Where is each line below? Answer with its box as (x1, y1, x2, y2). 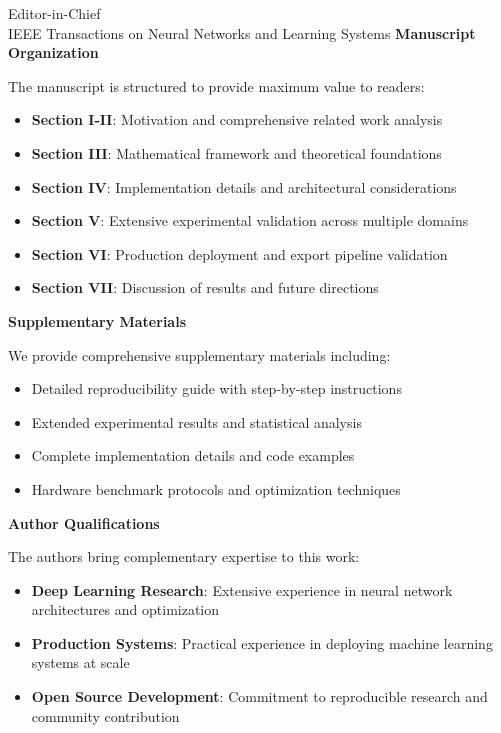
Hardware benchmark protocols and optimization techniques (31, 478, 401, 499)
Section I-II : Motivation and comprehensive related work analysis (31, 109, 443, 130)
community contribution (31, 705, 180, 726)
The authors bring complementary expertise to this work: (8, 546, 360, 567)
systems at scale (31, 652, 130, 673)
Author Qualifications (8, 512, 160, 533)
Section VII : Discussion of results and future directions (31, 277, 379, 298)
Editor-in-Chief (8, 3, 101, 23)
